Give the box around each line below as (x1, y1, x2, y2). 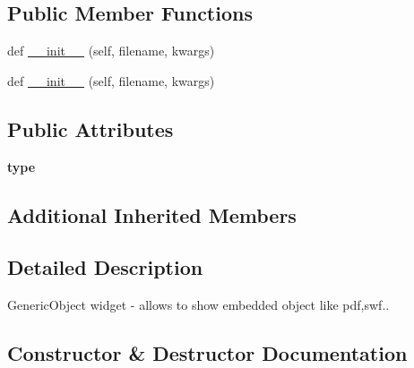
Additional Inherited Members (7, 201, 297, 228)
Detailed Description (7, 253, 203, 281)
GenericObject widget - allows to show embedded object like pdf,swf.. (7, 295, 390, 314)
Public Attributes (7, 115, 174, 142)
